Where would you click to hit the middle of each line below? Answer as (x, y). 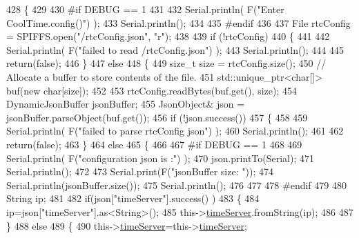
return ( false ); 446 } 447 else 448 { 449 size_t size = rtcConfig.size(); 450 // (166, 63)
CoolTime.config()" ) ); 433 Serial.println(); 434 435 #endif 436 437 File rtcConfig (178, 22)
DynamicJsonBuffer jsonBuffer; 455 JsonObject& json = (126, 104)
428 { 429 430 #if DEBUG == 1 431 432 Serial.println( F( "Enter (145, 9)
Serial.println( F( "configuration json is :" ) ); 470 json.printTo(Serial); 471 (160, 158)
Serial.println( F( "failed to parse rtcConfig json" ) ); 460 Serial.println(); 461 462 (175, 131)
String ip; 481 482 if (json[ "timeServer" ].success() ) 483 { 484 (133, 198)
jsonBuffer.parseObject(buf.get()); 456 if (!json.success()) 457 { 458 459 (157, 117)
